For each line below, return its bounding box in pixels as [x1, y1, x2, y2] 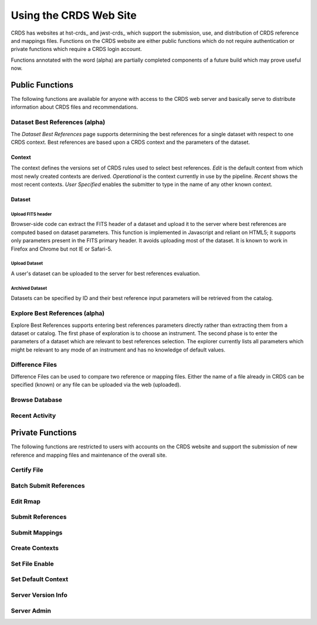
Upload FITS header [11, 211, 52, 217]
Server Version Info [11, 590, 68, 599]
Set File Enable [11, 559, 54, 567]
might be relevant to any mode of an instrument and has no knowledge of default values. [11, 346, 225, 353]
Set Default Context [11, 575, 69, 583]
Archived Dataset [11, 285, 47, 291]
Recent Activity [11, 411, 56, 420]
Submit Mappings [11, 528, 63, 536]
